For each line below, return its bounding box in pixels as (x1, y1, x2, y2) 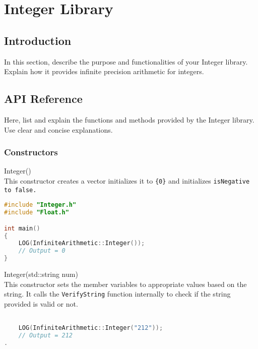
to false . (4, 186, 37, 194)
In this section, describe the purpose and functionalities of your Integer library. (4, 56, 248, 67)
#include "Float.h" (4, 209, 69, 216)
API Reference (4, 91, 83, 106)
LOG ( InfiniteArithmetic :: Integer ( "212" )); (18, 324, 163, 332)
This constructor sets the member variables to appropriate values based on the (4, 278, 247, 289)
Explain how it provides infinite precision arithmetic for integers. (4, 66, 204, 77)
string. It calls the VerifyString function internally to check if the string (4, 288, 231, 299)
